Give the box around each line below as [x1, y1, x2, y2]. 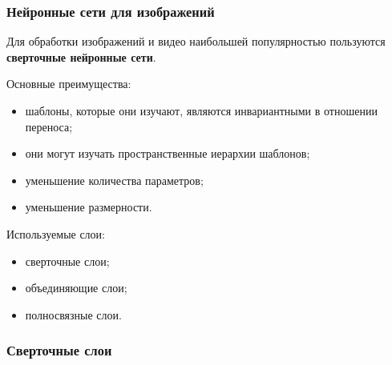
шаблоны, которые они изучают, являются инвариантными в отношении [25, 102, 378, 118]
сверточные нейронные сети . [6, 48, 156, 65]
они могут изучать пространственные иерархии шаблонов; [25, 145, 310, 162]
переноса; [25, 118, 73, 134]
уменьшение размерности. [25, 199, 152, 215]
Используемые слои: [6, 225, 105, 242]
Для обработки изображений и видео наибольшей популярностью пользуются [6, 33, 386, 50]
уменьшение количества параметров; [25, 171, 204, 188]
